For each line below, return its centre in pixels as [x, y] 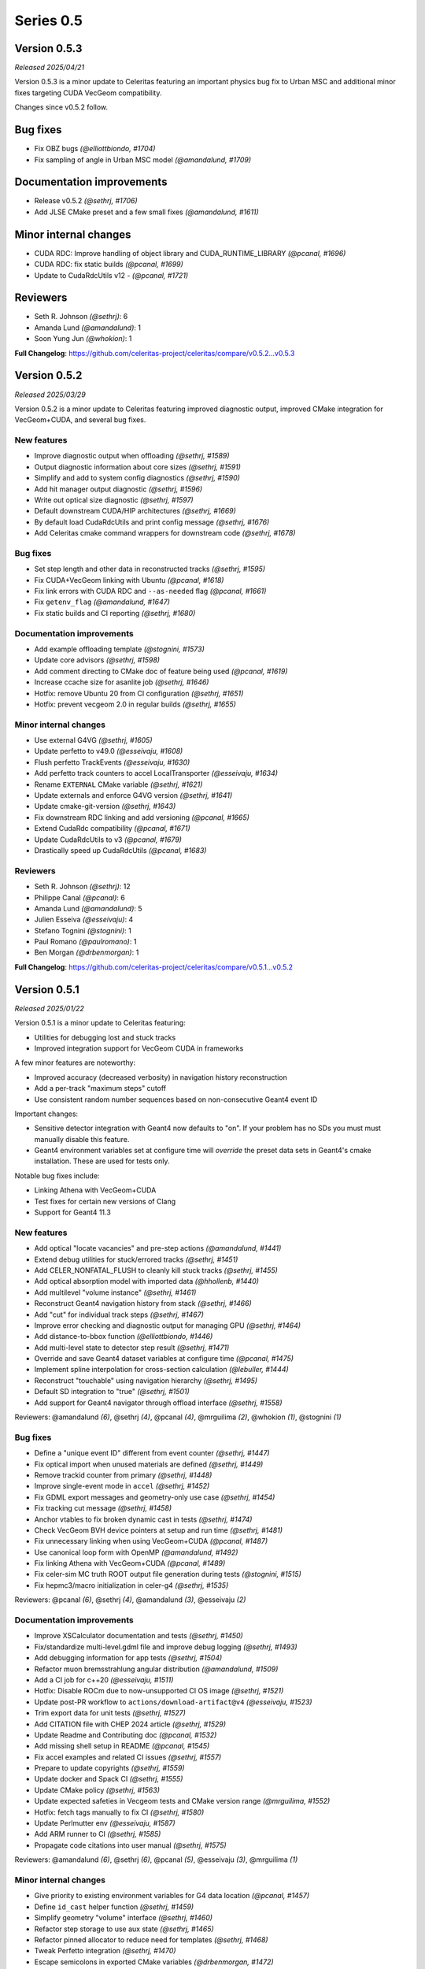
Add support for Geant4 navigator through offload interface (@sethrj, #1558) [158, 1403]
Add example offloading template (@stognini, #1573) [119, 649]
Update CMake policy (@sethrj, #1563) [97, 1790]
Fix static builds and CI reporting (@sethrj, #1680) [115, 613]
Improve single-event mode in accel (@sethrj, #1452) [122, 1486]
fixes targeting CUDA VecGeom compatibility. [88, 93]
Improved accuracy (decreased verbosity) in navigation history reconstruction [161, 1077]
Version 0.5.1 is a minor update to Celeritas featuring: [100, 1023]
